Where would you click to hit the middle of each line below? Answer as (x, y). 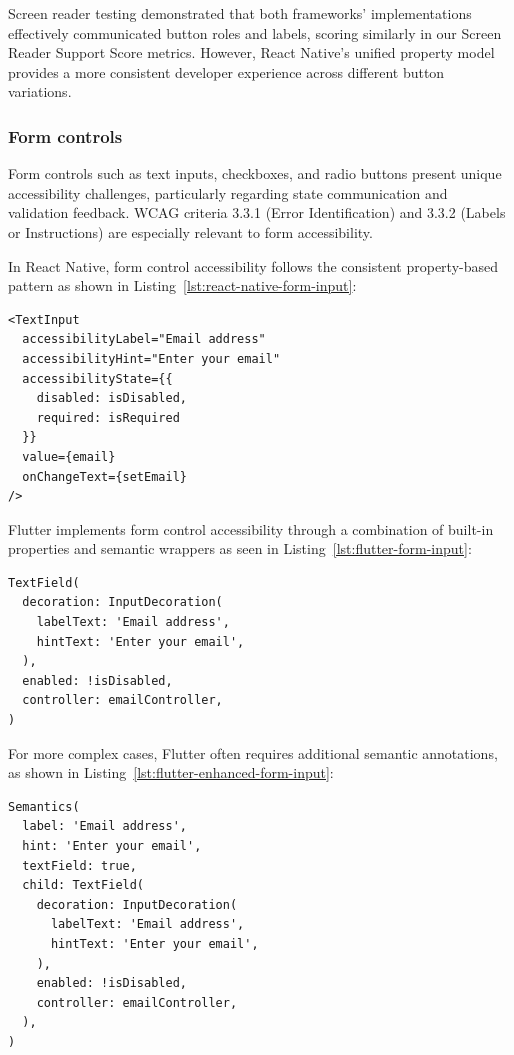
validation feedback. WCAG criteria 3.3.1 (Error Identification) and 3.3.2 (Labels (257, 212)
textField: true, (79, 865)
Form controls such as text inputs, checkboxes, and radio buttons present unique (255, 173)
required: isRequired (108, 417)
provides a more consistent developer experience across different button (226, 71)
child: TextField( (83, 885)
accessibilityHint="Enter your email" (151, 358)
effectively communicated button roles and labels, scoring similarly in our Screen (255, 32)
